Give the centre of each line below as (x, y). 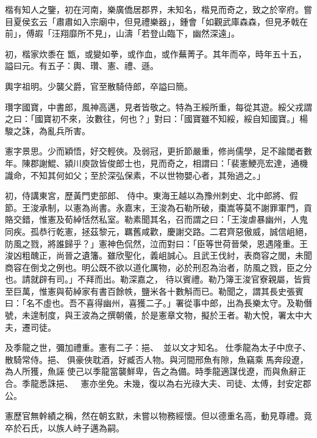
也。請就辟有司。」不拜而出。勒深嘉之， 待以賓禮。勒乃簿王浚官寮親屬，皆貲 (158, 279)
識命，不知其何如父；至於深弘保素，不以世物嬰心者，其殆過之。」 (135, 175)
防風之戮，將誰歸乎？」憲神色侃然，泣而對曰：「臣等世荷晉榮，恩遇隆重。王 (156, 243)
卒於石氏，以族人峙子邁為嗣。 (65, 427)
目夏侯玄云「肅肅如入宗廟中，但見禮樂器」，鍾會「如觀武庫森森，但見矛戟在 (156, 21)
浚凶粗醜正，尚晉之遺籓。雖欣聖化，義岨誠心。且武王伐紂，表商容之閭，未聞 (158, 255)
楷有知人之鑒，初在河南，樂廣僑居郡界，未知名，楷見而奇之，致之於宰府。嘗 (158, 9)
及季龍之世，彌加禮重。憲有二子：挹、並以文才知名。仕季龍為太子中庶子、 (158, 347)
